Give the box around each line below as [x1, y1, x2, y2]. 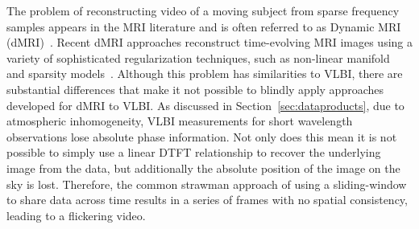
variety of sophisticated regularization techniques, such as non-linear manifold [6, 49, 390, 66]
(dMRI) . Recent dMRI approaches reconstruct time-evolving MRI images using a [6, 34, 413, 51]
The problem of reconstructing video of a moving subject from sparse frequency [6, 2, 400, 18]
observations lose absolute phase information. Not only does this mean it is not [6, 128, 397, 145]
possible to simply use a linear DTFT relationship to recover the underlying [6, 144, 381, 161]
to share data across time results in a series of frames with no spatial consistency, [6, 191, 408, 208]
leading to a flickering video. [6, 207, 146, 223]
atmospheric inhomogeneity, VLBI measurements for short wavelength [6, 112, 353, 129]
